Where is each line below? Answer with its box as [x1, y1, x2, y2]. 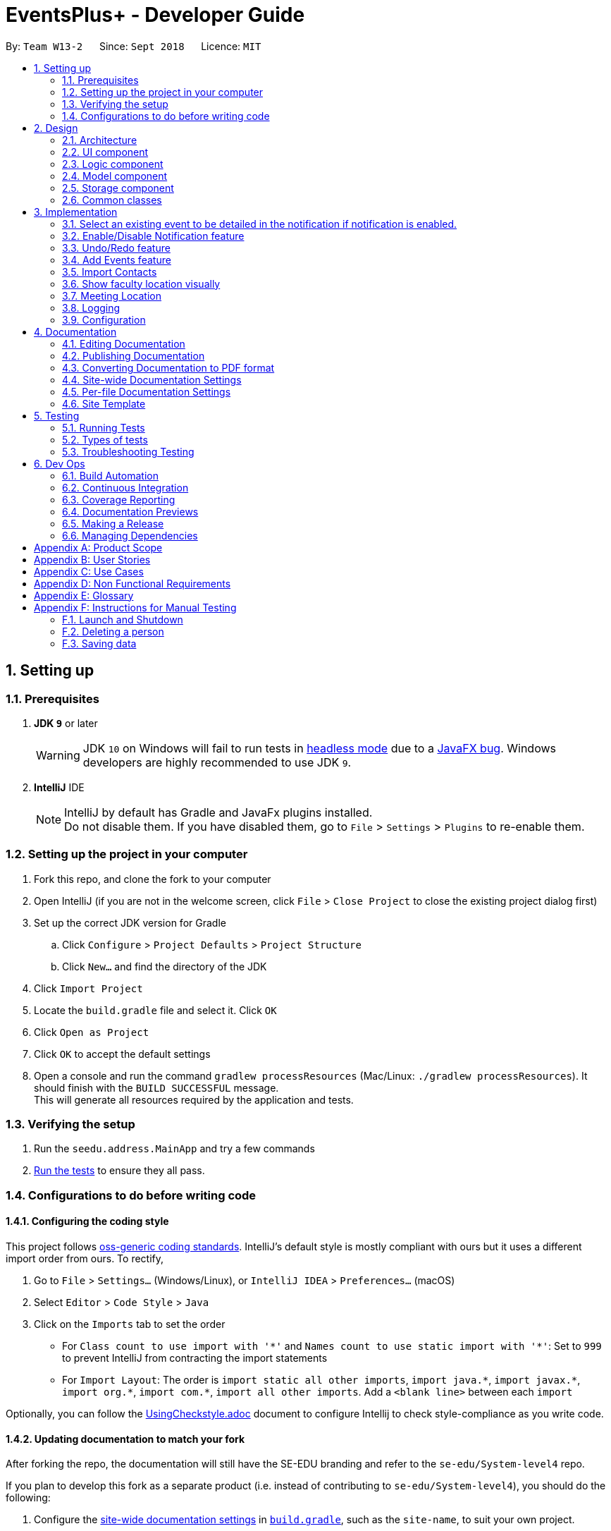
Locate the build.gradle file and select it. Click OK [34, 1004, 277, 1016]
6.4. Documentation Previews [62, 505, 199, 518]
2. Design [34, 121, 78, 134]
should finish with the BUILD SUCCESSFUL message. [34, 1081, 279, 1094]
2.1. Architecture [62, 133, 137, 146]
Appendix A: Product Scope [34, 541, 163, 554]
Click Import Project [34, 982, 143, 994]
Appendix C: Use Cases [34, 565, 144, 578]
